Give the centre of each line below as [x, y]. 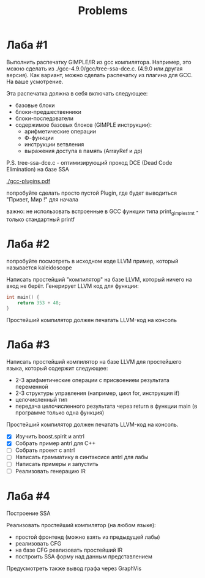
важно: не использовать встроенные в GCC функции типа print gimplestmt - [102, 212]
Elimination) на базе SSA [38, 169]
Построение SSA [28, 513]
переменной [32, 387]
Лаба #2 [28, 244]
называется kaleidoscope [39, 268]
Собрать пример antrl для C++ [55, 443]
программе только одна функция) [60, 413]
